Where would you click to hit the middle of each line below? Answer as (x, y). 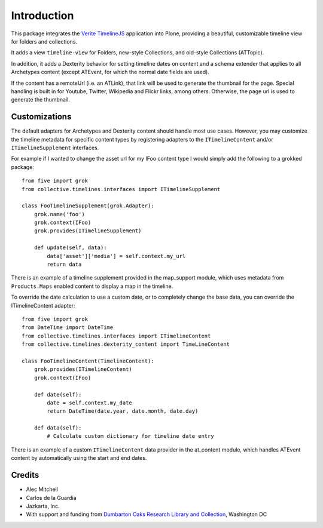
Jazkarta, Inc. (43, 506)
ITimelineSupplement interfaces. (55, 148)
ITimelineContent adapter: (43, 305)
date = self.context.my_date (90, 403)
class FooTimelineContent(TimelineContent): (88, 361)
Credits (25, 475)
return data (64, 265)
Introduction (42, 16)
